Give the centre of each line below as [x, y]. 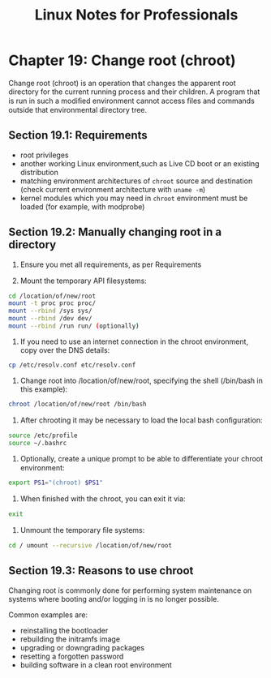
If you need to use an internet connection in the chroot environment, [134, 341]
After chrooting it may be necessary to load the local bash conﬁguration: [141, 420]
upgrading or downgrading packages [82, 647]
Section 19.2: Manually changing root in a [115, 232]
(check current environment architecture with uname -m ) [113, 189]
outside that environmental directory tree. [78, 109]
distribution [39, 172]
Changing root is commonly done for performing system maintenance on [130, 590]
